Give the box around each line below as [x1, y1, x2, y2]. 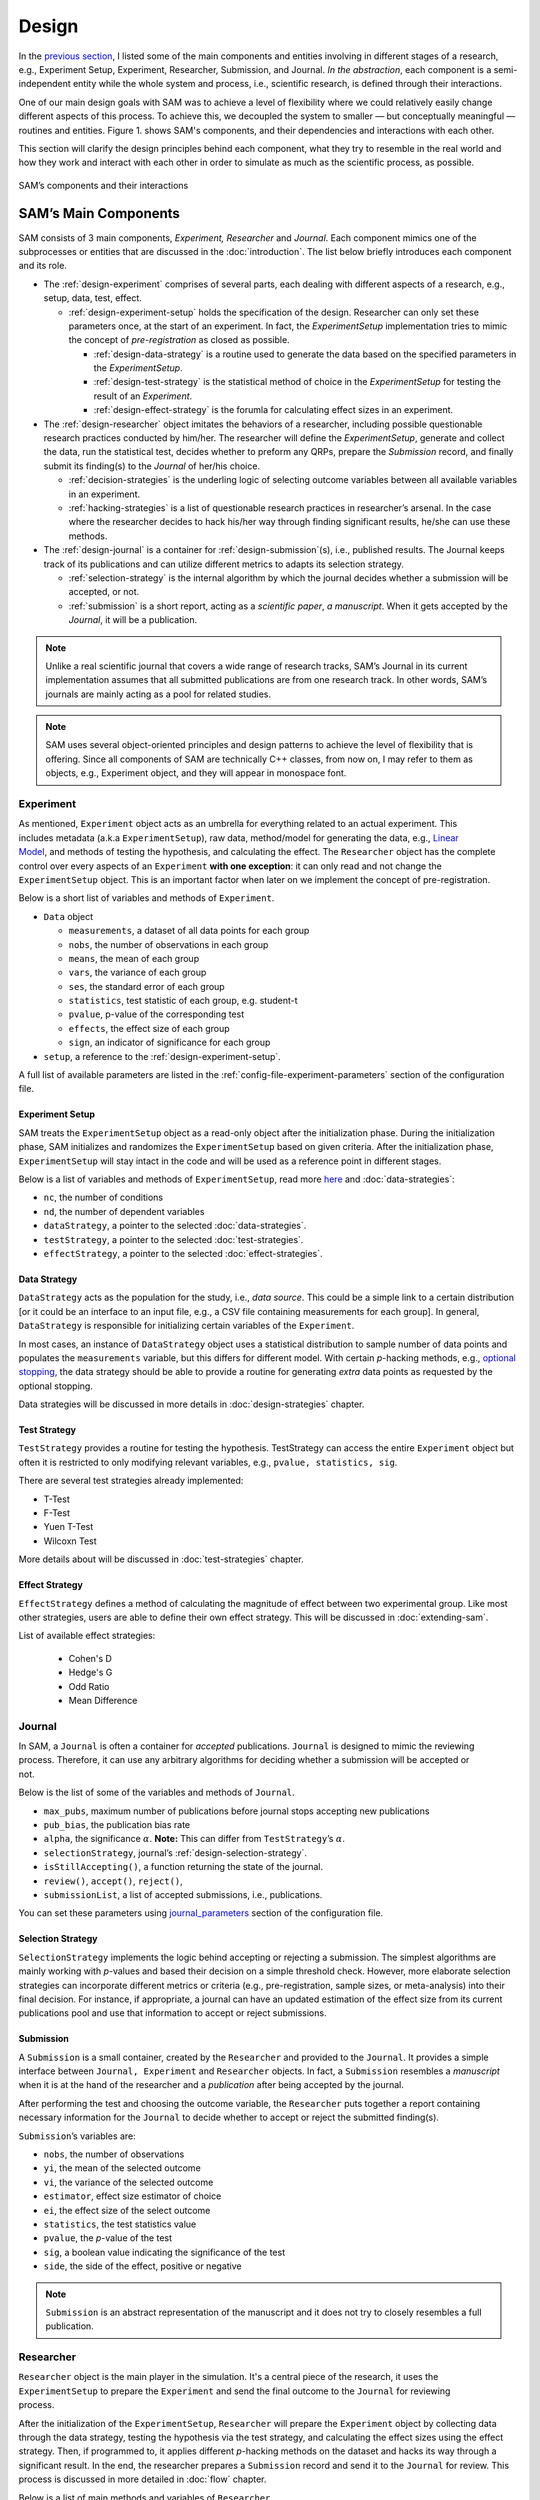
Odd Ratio [68, 1680, 110, 1692]
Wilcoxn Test [43, 1535, 97, 1547]
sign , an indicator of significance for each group [68, 1036, 271, 1049]
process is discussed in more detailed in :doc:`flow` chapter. [18, 2473, 267, 2485]
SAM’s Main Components [18, 205, 180, 222]
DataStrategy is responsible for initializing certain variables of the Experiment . [18, 1320, 355, 1332]
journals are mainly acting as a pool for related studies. [45, 688, 272, 700]
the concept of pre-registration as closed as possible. [68, 334, 290, 346]
